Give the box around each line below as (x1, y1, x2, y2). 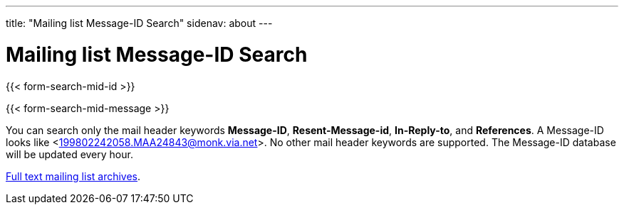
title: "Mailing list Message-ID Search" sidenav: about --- (6, 17, 273, 29)
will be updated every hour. (6, 148, 133, 160)
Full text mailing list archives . (6, 170, 141, 182)
